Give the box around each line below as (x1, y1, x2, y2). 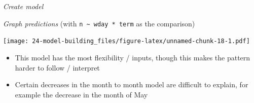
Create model (3, 1, 44, 11)
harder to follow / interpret (15, 62, 100, 73)
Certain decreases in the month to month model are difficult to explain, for (15, 79, 248, 90)
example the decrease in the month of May (15, 89, 148, 99)
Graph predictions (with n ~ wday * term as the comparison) (3, 18, 195, 28)
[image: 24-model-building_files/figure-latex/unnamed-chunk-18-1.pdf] (3, 38, 250, 45)
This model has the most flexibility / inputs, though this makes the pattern (15, 52, 250, 62)
